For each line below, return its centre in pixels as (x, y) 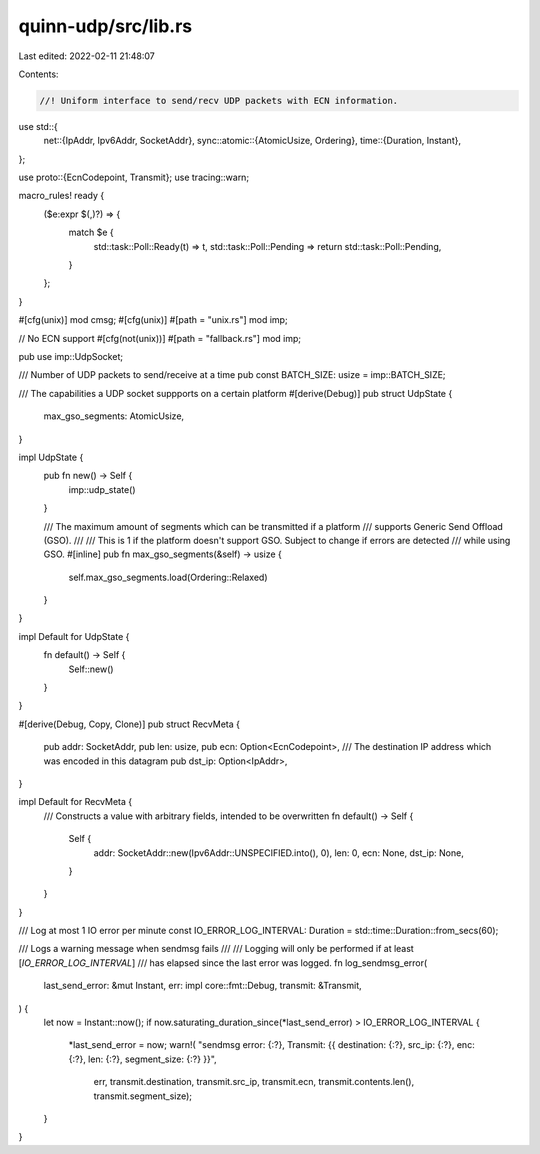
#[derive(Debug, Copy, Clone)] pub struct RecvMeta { (129, 724)
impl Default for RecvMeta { (75, 802)
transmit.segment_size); (143, 1096)
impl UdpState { (51, 457)
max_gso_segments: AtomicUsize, (114, 416)
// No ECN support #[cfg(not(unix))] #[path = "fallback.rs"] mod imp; (160, 338)
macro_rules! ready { (61, 196)
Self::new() (91, 669)
